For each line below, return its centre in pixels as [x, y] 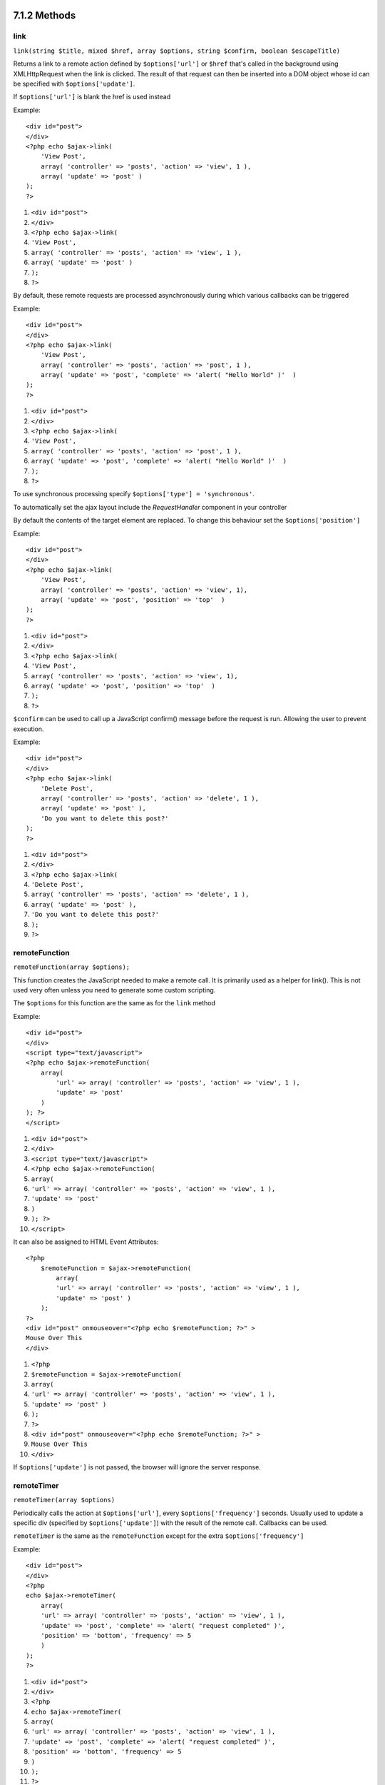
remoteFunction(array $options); [72, 967]
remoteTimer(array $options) [64, 1500]
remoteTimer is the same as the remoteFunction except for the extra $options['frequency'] [159, 1536]
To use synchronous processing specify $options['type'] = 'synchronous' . [134, 494]
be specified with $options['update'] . [74, 84]
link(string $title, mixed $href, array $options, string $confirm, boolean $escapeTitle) [177, 51]
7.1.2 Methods [45, 15]
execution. [29, 729]
